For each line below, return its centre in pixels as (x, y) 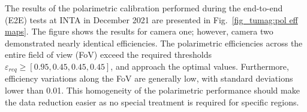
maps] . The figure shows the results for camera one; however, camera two (139, 31)
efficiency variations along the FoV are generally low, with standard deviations (149, 78)
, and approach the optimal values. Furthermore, (200, 66)
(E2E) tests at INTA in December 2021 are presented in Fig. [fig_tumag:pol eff (151, 19)
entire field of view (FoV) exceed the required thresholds (109, 55)
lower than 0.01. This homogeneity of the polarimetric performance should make (152, 90)
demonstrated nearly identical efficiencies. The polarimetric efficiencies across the (154, 43)
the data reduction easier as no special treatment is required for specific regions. (152, 102)
